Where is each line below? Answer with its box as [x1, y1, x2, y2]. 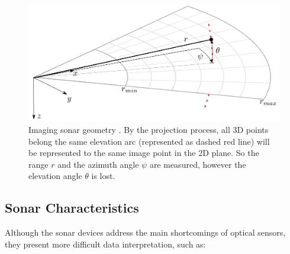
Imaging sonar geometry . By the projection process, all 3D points [28, 123, 269, 136]
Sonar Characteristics [5, 198, 139, 217]
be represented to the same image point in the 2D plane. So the [28, 146, 259, 159]
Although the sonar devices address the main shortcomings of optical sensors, [5, 226, 286, 239]
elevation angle [28, 170, 82, 182]
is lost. [91, 170, 115, 182]
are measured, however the [149, 158, 246, 170]
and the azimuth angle [57, 158, 139, 170]
